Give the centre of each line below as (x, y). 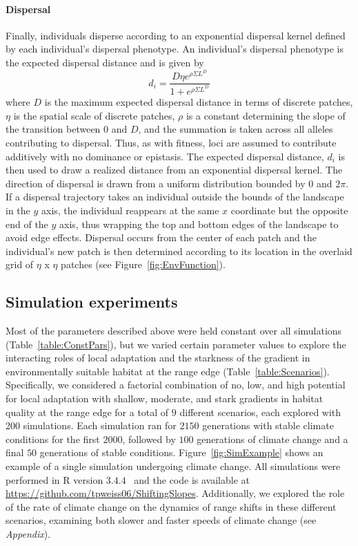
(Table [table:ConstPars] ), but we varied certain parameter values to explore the (176, 344)
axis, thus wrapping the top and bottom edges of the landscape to (199, 224)
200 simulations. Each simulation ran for (91, 425)
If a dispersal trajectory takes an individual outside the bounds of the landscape (175, 197)
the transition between (53, 129)
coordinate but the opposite (289, 210)
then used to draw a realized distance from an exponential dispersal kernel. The (174, 170)
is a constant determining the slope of (266, 115)
